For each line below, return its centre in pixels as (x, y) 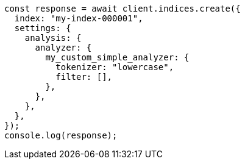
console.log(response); (61, 135)
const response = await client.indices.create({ (122, 9)
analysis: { (53, 38)
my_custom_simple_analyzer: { (117, 57)
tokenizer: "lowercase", (115, 67)
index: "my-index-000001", (79, 18)
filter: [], (84, 77)
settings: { (43, 28)
